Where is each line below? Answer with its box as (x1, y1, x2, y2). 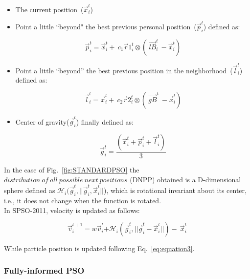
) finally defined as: (76, 116, 134, 127)
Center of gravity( (15, 116, 69, 127)
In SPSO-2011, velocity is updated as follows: (4, 205, 140, 215)
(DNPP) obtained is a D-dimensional (130, 174, 241, 184)
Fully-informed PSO (4, 264, 85, 276)
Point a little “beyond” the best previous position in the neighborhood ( (15, 65, 233, 75)
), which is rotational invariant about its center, (103, 185, 247, 195)
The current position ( (15, 4, 84, 14)
